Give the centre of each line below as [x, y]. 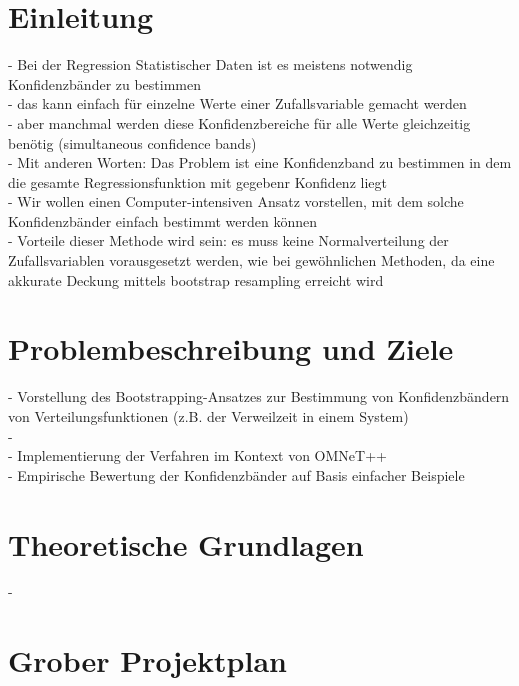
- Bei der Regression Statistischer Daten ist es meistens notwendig [210, 64]
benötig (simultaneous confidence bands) [132, 142]
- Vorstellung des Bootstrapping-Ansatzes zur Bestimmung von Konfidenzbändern [259, 396]
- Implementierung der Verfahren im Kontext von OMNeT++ [197, 455]
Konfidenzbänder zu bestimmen [105, 83]
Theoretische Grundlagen [186, 543]
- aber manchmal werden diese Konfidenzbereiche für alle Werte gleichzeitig [239, 122]
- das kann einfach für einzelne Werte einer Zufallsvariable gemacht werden [237, 103]
